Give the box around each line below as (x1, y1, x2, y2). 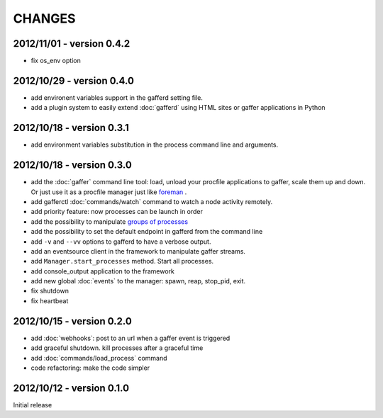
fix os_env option (30, 57, 81, 65)
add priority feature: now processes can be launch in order (30, 208, 204, 216)
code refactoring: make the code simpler (30, 363, 150, 372)
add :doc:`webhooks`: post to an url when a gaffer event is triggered (30, 334, 231, 342)
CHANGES (13, 11, 76, 26)
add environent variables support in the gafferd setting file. (30, 93, 204, 102)
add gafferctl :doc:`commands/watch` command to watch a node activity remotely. (30, 197, 273, 205)
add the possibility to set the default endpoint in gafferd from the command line (30, 227, 263, 236)
